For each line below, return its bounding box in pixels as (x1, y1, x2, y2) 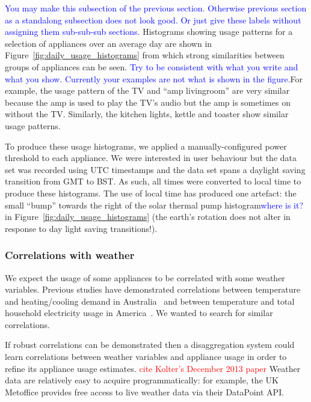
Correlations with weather (5, 248, 135, 263)
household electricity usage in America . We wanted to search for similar (5, 306, 273, 319)
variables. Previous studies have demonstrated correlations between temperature (5, 283, 301, 296)
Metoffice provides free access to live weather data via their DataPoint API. (5, 385, 285, 398)
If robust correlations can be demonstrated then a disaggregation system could (5, 338, 295, 351)
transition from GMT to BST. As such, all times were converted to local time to (5, 175, 301, 187)
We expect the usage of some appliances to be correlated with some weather (5, 271, 285, 284)
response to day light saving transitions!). (5, 222, 158, 234)
